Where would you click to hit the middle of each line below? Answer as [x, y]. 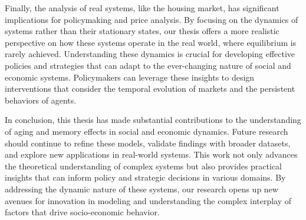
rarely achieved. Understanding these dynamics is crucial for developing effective [150, 54]
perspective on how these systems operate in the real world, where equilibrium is [151, 42]
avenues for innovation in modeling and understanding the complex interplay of [148, 200]
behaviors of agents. [41, 100]
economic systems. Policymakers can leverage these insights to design [130, 77]
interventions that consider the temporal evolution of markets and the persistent [150, 89]
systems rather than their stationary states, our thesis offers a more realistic [142, 31]
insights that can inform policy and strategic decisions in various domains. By [145, 177]
